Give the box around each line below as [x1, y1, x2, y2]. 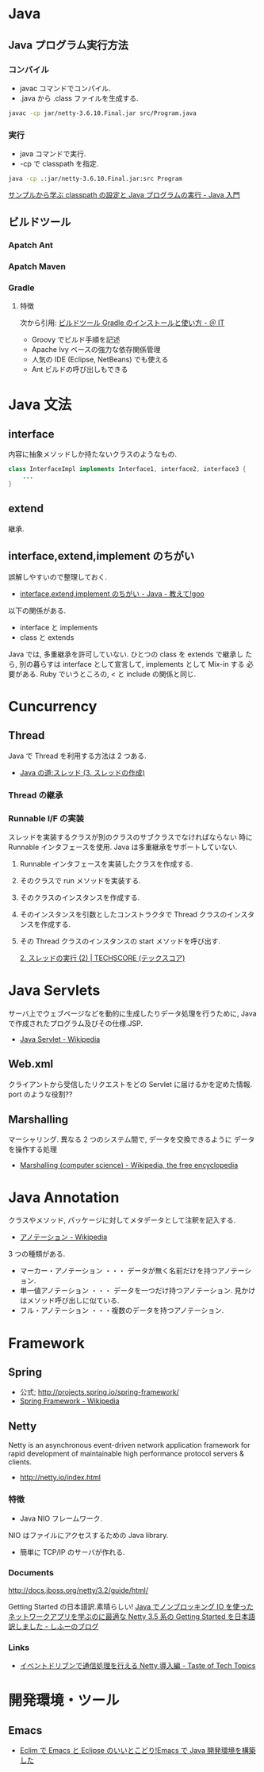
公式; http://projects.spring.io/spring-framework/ [19, 1387, 180, 1397]
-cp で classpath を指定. [19, 159, 99, 169]
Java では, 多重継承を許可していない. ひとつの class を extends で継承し [8, 649, 244, 659]
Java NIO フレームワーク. [19, 1514, 103, 1523]
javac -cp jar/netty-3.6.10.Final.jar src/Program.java [8, 109, 197, 117]
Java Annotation [8, 1188, 120, 1206]
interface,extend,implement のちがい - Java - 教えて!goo [19, 588, 205, 599]
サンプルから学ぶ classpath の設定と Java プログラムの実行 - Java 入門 [8, 189, 240, 199]
